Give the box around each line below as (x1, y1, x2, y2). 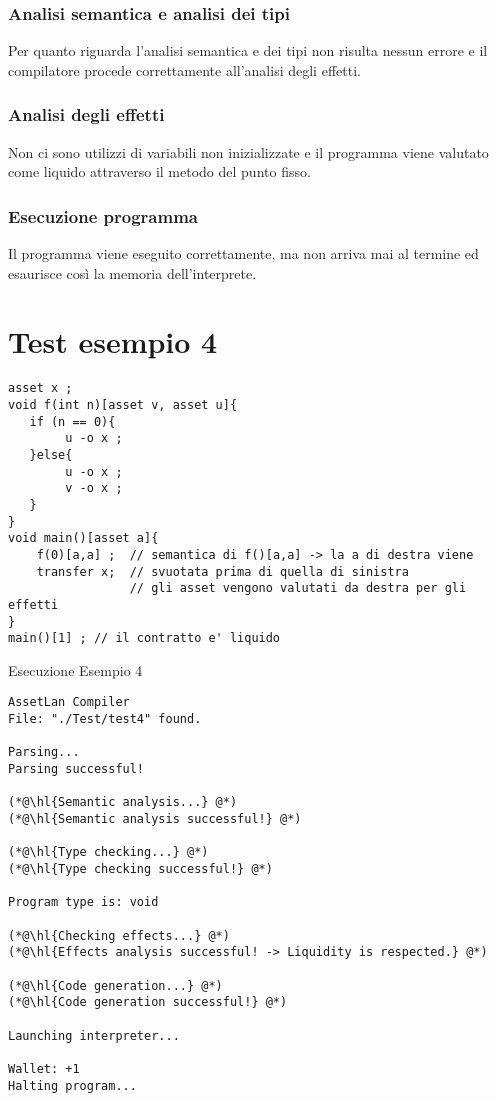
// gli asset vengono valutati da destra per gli (129, 581, 467, 596)
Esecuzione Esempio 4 (8, 659, 143, 680)
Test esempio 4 (8, 321, 218, 362)
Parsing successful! (8, 762, 145, 777)
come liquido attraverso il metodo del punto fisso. (8, 161, 311, 182)
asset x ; (8, 381, 73, 396)
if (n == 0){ (29, 414, 116, 429)
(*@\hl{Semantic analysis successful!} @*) (8, 812, 302, 827)
